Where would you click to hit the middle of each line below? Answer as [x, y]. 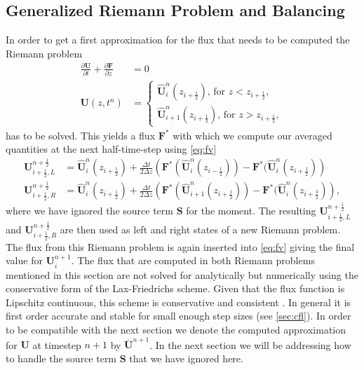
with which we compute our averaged [252, 135]
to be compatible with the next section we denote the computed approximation [176, 329]
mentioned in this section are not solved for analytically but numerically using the [182, 274]
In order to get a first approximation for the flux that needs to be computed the [178, 40]
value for [24, 260]
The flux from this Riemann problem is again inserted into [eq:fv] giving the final [180, 246]
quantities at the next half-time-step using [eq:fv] [111, 149]
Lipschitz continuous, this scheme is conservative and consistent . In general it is [178, 302]
